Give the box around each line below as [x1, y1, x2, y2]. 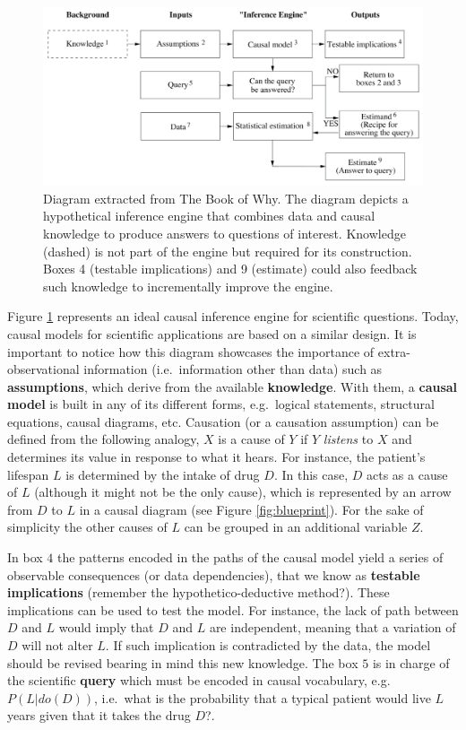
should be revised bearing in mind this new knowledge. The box [7, 653, 358, 672]
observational [7, 360, 80, 378]
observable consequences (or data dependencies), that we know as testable [7, 565, 420, 584]
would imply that [58, 618, 154, 637]
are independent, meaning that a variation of [209, 618, 456, 637]
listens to [323, 430, 374, 448]
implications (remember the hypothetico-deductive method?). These [7, 583, 390, 602]
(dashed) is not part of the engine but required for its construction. [43, 241, 412, 260]
